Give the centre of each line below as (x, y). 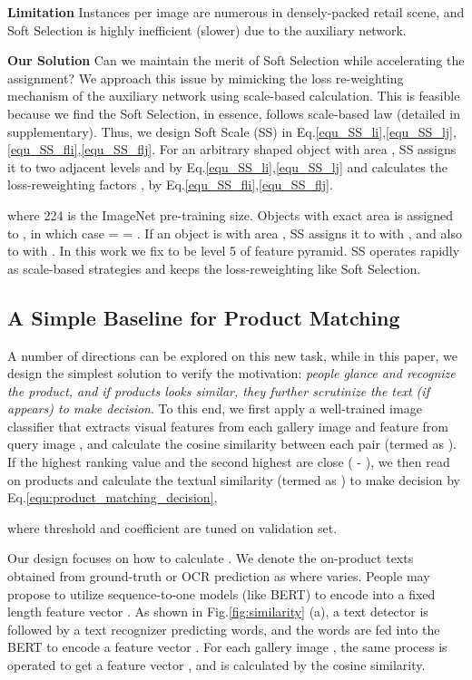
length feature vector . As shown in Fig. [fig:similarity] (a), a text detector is (218, 612)
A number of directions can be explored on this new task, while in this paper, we (232, 355)
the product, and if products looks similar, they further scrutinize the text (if (218, 390)
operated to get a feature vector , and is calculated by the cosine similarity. (216, 665)
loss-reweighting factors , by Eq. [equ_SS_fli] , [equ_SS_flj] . (170, 185)
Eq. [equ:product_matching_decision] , (113, 497)
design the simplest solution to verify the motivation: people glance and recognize (231, 373)
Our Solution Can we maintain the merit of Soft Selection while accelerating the (236, 60)
